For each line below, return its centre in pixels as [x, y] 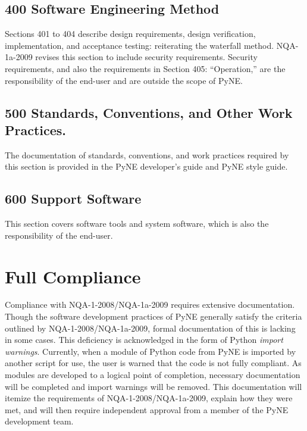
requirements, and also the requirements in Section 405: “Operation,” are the [145, 68]
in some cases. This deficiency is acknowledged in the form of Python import [144, 340]
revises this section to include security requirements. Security [146, 57]
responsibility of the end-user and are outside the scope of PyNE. [124, 80]
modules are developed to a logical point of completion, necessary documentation [153, 375]
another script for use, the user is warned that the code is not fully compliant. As [153, 363]
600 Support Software [73, 199]
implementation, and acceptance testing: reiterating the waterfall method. [140, 45]
